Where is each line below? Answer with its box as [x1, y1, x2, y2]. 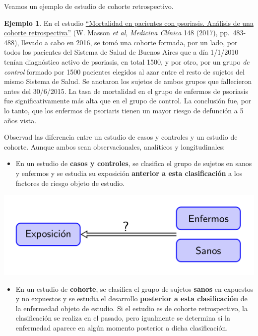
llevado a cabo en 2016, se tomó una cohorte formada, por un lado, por [21, 37, 238, 47]
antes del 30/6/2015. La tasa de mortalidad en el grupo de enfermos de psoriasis [4, 85, 248, 96]
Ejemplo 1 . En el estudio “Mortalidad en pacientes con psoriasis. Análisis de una [4, 17, 254, 28]
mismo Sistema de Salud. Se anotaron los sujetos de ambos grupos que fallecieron [4, 76, 252, 86]
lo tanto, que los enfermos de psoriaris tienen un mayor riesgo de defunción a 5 [4, 105, 244, 115]
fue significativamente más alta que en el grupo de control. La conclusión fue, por [4, 95, 252, 106]
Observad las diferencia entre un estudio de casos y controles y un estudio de [4, 132, 238, 142]
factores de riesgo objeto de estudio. [15, 177, 125, 188]
